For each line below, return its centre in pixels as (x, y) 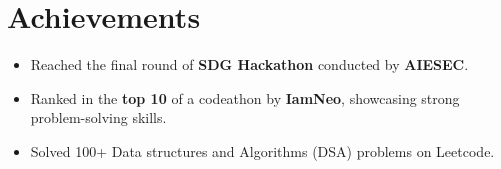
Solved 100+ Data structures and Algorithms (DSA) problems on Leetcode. (262, 150)
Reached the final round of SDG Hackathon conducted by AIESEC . (249, 64)
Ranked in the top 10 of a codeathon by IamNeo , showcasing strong (245, 97)
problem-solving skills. (98, 117)
